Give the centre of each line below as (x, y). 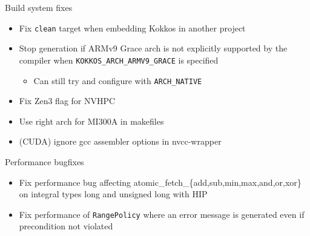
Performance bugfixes (45, 161)
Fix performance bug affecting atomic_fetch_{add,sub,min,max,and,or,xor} (160, 182)
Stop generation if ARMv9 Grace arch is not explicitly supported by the (153, 48)
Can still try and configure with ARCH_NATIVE (118, 80)
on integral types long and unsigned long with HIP (113, 194)
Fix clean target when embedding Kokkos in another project (132, 28)
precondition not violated (66, 226)
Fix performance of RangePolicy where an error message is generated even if (162, 214)
